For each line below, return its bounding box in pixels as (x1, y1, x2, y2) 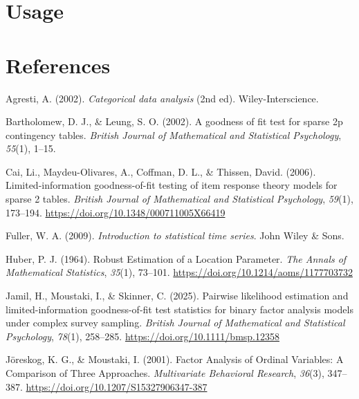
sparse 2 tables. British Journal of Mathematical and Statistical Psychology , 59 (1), (6, 192, 353, 206)
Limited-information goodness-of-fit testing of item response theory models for (6, 178, 338, 192)
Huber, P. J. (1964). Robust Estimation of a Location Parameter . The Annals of (6, 251, 347, 266)
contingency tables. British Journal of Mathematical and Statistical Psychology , (6, 127, 342, 142)
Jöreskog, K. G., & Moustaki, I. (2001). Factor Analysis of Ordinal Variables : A (6, 352, 344, 366)
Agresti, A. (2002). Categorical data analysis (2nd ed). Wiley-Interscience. (6, 91, 319, 105)
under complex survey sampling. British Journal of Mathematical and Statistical (6, 315, 345, 330)
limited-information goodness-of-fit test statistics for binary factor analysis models (6, 301, 353, 316)
